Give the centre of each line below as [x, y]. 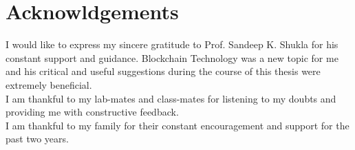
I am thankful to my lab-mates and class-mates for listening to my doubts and [171, 98]
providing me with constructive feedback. [92, 112]
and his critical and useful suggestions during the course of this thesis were [163, 71]
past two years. [37, 139]
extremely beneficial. [49, 84]
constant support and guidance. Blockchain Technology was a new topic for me [172, 57]
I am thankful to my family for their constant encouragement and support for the [177, 125]
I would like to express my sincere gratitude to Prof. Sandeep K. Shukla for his [172, 44]
